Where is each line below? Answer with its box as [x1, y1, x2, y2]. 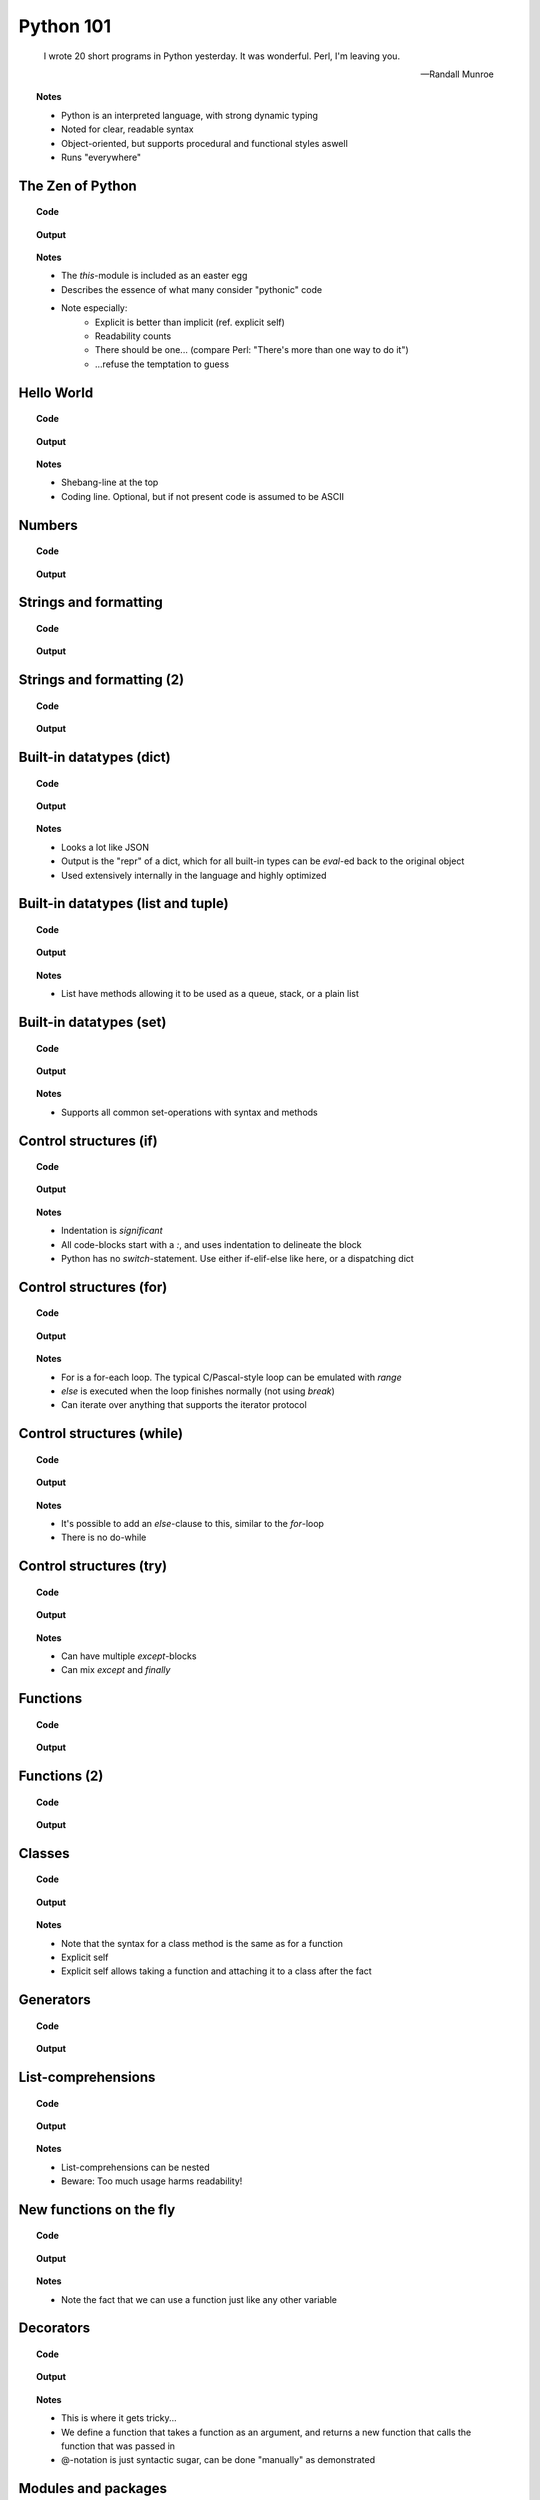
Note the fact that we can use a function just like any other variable [61, 2293, 338, 2305]
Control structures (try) [18, 1558, 168, 1575]
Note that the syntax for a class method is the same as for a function [61, 1937, 344, 1949]
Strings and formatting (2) [18, 671, 185, 689]
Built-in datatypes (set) [18, 1013, 167, 1030]
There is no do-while [61, 1531, 147, 1544]
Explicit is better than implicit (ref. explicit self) [95, 316, 285, 328]
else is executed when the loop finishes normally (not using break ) [61, 1385, 335, 1397]
